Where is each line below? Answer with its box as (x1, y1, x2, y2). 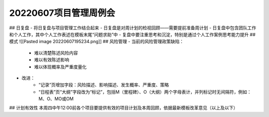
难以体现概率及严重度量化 (34, 63, 87, 69)
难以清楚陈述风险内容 (34, 50, 78, 56)
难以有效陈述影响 (34, 57, 69, 63)
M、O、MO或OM (38, 96, 74, 102)
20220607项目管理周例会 (9, 7, 116, 18)
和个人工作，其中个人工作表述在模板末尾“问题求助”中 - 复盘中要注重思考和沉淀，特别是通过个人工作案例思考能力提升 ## (9, 31, 256, 37)
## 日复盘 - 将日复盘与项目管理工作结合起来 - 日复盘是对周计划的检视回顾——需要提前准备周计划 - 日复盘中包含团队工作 (9, 25, 257, 31)
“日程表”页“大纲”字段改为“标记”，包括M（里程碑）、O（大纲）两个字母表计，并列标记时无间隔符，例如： (38, 89, 252, 95)
